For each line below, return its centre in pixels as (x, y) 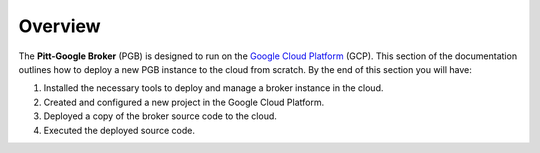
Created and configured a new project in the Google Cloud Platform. (184, 102)
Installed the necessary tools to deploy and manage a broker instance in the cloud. (213, 88)
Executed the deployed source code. (119, 130)
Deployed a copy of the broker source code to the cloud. (160, 116)
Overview (59, 26)
